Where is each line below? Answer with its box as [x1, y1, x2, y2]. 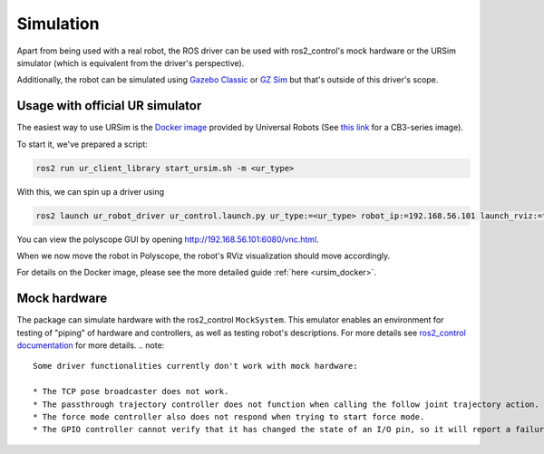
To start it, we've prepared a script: [16, 139, 149, 150]
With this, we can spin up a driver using [16, 186, 165, 197]
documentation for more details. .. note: [16, 340, 165, 351]
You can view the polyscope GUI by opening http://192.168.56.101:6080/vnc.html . [16, 234, 319, 245]
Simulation [16, 14, 100, 34]
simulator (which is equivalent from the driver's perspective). [16, 57, 245, 68]
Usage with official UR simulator [16, 98, 202, 113]
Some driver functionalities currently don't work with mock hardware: [33, 361, 358, 372]
